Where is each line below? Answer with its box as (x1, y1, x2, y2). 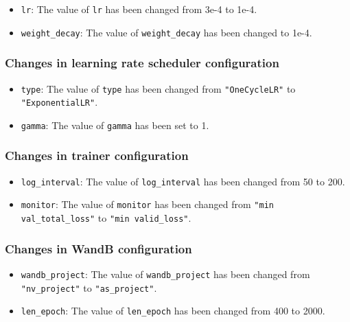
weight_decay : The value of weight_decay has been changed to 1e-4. (21, 25, 312, 39)
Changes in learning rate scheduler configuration (5, 54, 279, 71)
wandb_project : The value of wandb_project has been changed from (21, 266, 310, 281)
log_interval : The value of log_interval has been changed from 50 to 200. (21, 174, 345, 188)
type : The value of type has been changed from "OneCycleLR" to (21, 81, 296, 95)
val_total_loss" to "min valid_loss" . (21, 211, 191, 225)
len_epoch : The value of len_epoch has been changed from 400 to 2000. (21, 303, 325, 318)
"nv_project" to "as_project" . (21, 280, 157, 295)
